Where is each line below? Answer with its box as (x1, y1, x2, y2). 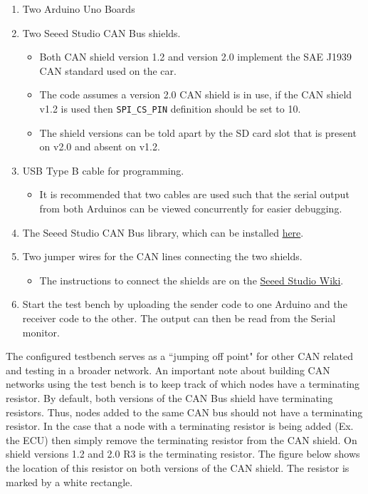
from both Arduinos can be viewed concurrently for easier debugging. (39, 201, 342, 215)
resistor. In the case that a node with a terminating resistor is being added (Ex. (6, 418, 354, 433)
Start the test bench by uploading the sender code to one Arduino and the (22, 297, 347, 312)
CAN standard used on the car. (39, 63, 177, 78)
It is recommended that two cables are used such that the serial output (39, 187, 349, 202)
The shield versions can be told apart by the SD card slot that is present (39, 125, 357, 140)
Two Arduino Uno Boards (22, 1, 135, 16)
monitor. (22, 324, 60, 339)
